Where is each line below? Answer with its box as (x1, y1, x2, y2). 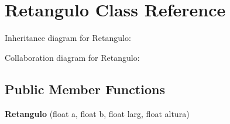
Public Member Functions (5, 80, 165, 98)
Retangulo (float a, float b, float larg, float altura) (5, 107, 190, 119)
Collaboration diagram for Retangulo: (5, 51, 140, 63)
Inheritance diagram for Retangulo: (5, 32, 131, 44)
